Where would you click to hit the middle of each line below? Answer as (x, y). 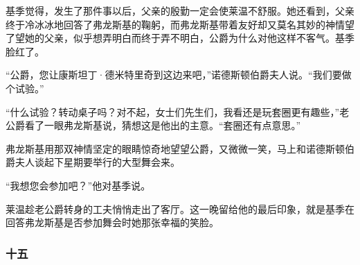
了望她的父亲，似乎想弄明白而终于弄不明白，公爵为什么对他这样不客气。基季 (180, 38)
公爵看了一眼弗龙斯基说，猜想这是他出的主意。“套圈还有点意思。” (153, 125)
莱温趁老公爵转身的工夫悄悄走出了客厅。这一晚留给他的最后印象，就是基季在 (180, 208)
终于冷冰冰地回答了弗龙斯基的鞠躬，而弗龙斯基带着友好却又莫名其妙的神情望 (180, 24)
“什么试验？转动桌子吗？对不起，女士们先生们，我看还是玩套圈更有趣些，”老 (178, 111)
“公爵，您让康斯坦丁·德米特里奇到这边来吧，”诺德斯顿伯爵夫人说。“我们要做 (179, 75)
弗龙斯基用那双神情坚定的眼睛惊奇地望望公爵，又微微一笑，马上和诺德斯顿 (175, 148)
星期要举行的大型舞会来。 (121, 162)
